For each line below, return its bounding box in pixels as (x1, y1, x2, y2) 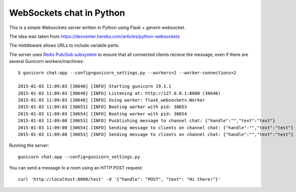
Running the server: (9, 142, 49, 148)
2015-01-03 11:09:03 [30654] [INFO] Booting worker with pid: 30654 (18, 111, 187, 116)
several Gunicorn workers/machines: (9, 58, 84, 64)
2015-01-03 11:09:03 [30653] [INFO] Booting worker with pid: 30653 (18, 104, 187, 110)
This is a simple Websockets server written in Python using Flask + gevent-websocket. (9, 25, 185, 30)
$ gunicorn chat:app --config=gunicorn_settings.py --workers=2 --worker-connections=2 (18, 70, 237, 76)
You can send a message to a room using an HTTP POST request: (9, 165, 143, 171)
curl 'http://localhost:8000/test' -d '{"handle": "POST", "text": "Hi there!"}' (18, 176, 221, 182)
